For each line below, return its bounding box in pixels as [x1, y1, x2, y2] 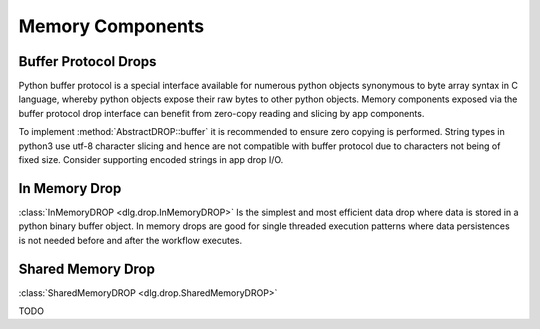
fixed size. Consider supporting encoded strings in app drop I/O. [18, 154, 284, 166]
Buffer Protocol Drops [18, 53, 157, 70]
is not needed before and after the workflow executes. [18, 234, 243, 246]
